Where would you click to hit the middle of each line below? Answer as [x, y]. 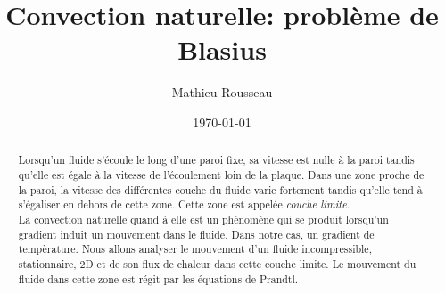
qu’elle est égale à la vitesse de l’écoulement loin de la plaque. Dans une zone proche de [221, 174]
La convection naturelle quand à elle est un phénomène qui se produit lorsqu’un [203, 219]
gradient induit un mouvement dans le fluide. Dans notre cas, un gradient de [196, 234]
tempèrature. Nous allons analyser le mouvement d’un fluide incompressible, [195, 249]
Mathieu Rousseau [222, 92]
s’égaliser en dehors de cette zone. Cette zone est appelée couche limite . [184, 204]
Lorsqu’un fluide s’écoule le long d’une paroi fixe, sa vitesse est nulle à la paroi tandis [216, 160]
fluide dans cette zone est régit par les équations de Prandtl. [158, 278]
